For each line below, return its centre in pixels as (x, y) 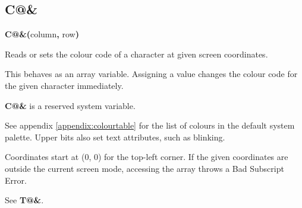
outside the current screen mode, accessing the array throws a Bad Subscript (144, 168)
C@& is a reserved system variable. (70, 105)
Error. (16, 180)
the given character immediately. (64, 85)
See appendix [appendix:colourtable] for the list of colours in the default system (150, 125)
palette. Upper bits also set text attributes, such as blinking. (115, 137)
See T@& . (24, 200)
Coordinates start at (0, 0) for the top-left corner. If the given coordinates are (147, 157)
